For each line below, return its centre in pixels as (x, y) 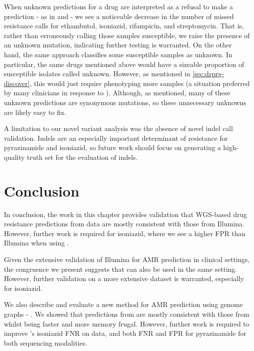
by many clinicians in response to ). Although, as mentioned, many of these (117, 93)
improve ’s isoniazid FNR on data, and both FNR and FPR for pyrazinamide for (125, 333)
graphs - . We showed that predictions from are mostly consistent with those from (127, 314)
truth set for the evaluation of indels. (82, 157)
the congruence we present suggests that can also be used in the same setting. (121, 269)
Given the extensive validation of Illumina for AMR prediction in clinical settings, (127, 259)
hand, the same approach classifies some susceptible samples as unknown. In (118, 54)
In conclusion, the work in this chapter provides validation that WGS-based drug (126, 214)
